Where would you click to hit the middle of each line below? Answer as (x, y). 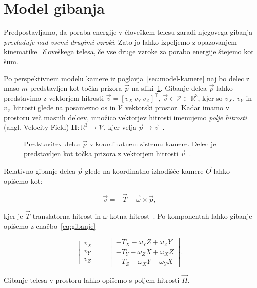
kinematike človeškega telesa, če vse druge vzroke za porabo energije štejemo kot (129, 52)
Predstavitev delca (52, 144)
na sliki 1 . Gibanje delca (169, 88)
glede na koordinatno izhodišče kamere (144, 171)
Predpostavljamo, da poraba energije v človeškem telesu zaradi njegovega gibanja (128, 32)
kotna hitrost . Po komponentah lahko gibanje (181, 216)
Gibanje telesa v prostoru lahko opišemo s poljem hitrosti (92, 279)
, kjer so (210, 97)
